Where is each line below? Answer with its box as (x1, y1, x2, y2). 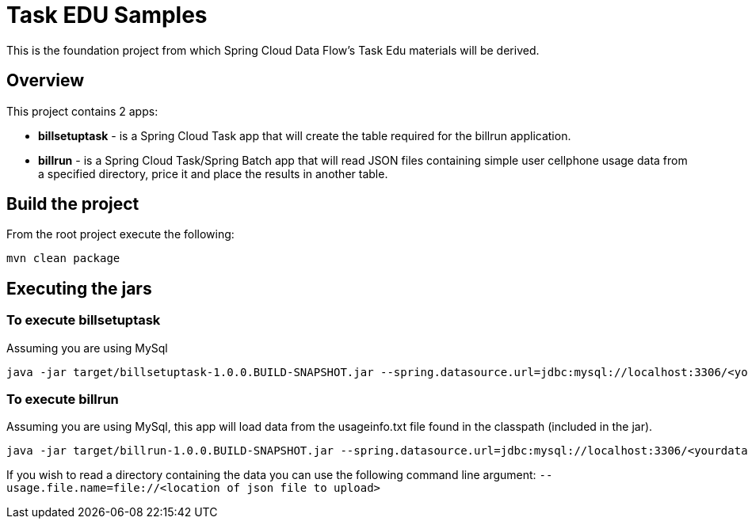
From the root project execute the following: (6, 227, 235, 242)
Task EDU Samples (6, 2, 208, 29)
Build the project (6, 194, 139, 215)
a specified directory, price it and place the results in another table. (38, 166, 388, 181)
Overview (6, 70, 85, 91)
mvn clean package (6, 252, 120, 265)
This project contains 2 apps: (6, 104, 158, 118)
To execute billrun (6, 391, 119, 408)
